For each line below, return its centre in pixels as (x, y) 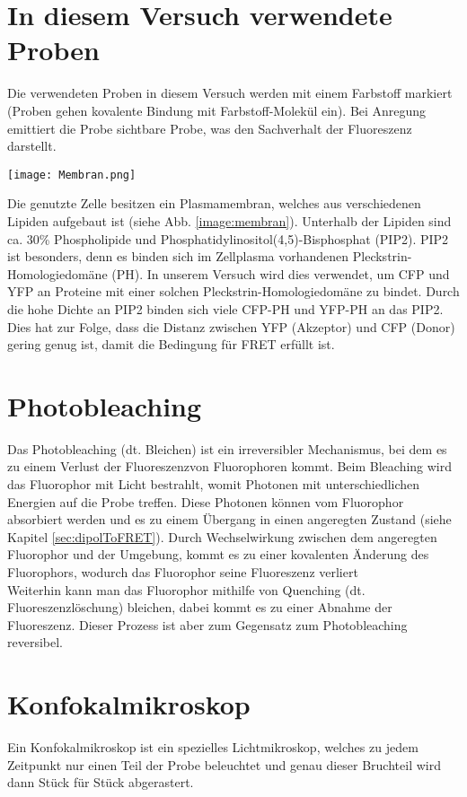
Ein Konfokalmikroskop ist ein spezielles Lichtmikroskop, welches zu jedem (213, 747)
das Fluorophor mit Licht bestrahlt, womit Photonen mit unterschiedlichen (214, 484)
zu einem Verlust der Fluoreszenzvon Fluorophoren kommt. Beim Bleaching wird (230, 466)
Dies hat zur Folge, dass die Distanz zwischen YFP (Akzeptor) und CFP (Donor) (231, 326)
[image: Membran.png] (72, 175)
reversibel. (35, 642)
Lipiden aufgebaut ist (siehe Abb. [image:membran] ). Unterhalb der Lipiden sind (229, 220)
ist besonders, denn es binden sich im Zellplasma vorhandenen (178, 256)
